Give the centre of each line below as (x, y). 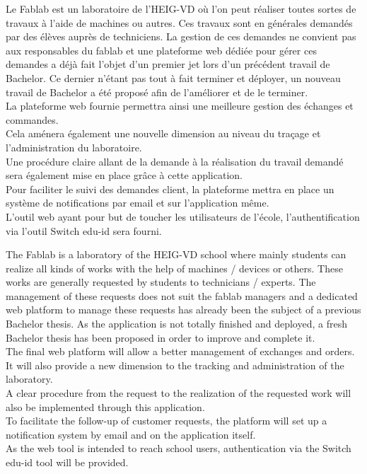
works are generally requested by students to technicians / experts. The (161, 282)
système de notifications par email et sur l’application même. (138, 203)
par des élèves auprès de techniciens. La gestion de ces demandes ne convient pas (181, 36)
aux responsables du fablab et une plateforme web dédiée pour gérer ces (161, 50)
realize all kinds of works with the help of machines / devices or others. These (174, 268)
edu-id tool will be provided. (67, 462)
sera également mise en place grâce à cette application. (124, 175)
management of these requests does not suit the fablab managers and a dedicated (182, 295)
